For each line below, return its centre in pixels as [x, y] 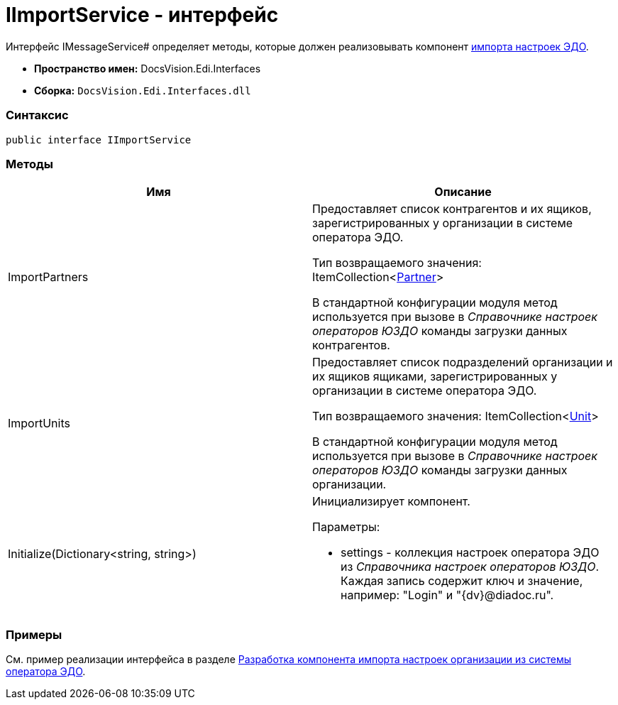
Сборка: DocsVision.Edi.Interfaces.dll [143, 90]
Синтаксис [37, 115]
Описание [463, 192]
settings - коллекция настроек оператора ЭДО [470, 553]
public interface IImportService [99, 140]
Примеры [34, 634]
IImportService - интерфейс [142, 15]
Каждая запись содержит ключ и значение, [462, 581]
